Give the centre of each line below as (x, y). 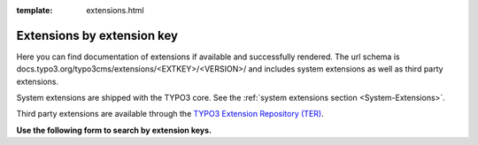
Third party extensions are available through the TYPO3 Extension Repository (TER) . (170, 114)
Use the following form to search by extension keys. (114, 130)
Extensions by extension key (97, 35)
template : (35, 10)
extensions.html (116, 10)
